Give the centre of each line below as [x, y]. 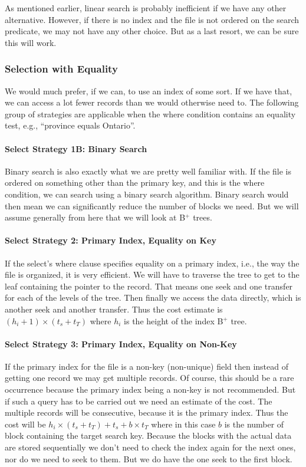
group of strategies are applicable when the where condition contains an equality [150, 114]
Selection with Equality [61, 69]
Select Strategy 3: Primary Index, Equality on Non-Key [121, 343]
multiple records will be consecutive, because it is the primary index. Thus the [147, 412]
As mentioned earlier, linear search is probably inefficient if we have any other [146, 8]
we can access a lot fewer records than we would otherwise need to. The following [152, 102]
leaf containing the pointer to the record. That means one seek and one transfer [149, 286]
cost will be [25, 424]
